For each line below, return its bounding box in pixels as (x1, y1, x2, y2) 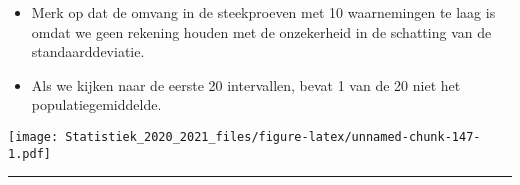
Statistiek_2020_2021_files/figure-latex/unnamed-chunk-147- (65, 129, 481, 144)
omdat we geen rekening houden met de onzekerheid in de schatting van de (31, 21, 492, 42)
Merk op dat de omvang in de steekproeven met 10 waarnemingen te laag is (31, 2, 496, 22)
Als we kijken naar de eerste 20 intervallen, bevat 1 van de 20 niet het (31, 74, 461, 95)
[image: (8, 129, 59, 144)
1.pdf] (8, 146, 51, 161)
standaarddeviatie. (31, 41, 145, 62)
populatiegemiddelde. (31, 94, 162, 115)
